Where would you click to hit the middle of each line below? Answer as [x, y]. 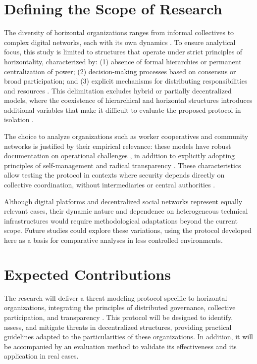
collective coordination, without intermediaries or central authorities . [110, 185]
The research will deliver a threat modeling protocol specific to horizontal [116, 297]
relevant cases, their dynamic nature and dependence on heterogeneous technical [126, 211]
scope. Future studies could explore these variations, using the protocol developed [128, 230]
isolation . [19, 119]
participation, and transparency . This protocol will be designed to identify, [119, 317]
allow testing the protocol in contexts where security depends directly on [114, 175]
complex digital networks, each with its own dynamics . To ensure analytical [120, 42]
